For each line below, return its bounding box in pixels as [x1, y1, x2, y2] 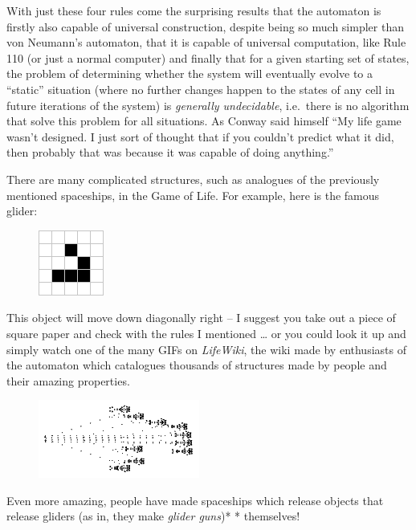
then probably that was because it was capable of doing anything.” [6, 144, 334, 161]
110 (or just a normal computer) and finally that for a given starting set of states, [6, 49, 410, 66]
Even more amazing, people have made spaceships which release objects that [6, 491, 384, 508]
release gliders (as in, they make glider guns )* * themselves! [6, 508, 300, 524]
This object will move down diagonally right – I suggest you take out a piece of [6, 309, 396, 326]
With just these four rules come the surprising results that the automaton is [6, 2, 381, 18]
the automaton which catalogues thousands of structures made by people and [6, 357, 387, 373]
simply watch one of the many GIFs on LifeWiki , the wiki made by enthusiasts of [6, 340, 406, 357]
